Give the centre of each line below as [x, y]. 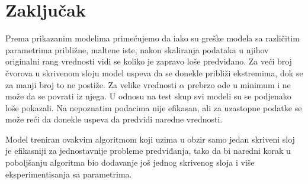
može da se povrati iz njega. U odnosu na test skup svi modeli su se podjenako [148, 96]
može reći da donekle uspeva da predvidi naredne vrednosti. [114, 119]
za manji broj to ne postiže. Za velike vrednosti [91, 84]
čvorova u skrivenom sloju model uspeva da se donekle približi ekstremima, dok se [154, 72]
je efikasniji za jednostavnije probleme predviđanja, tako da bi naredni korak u [148, 151]
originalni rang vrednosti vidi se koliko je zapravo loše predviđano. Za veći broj [149, 61]
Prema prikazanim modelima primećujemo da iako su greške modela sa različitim [153, 38]
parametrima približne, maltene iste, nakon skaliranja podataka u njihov [137, 49]
